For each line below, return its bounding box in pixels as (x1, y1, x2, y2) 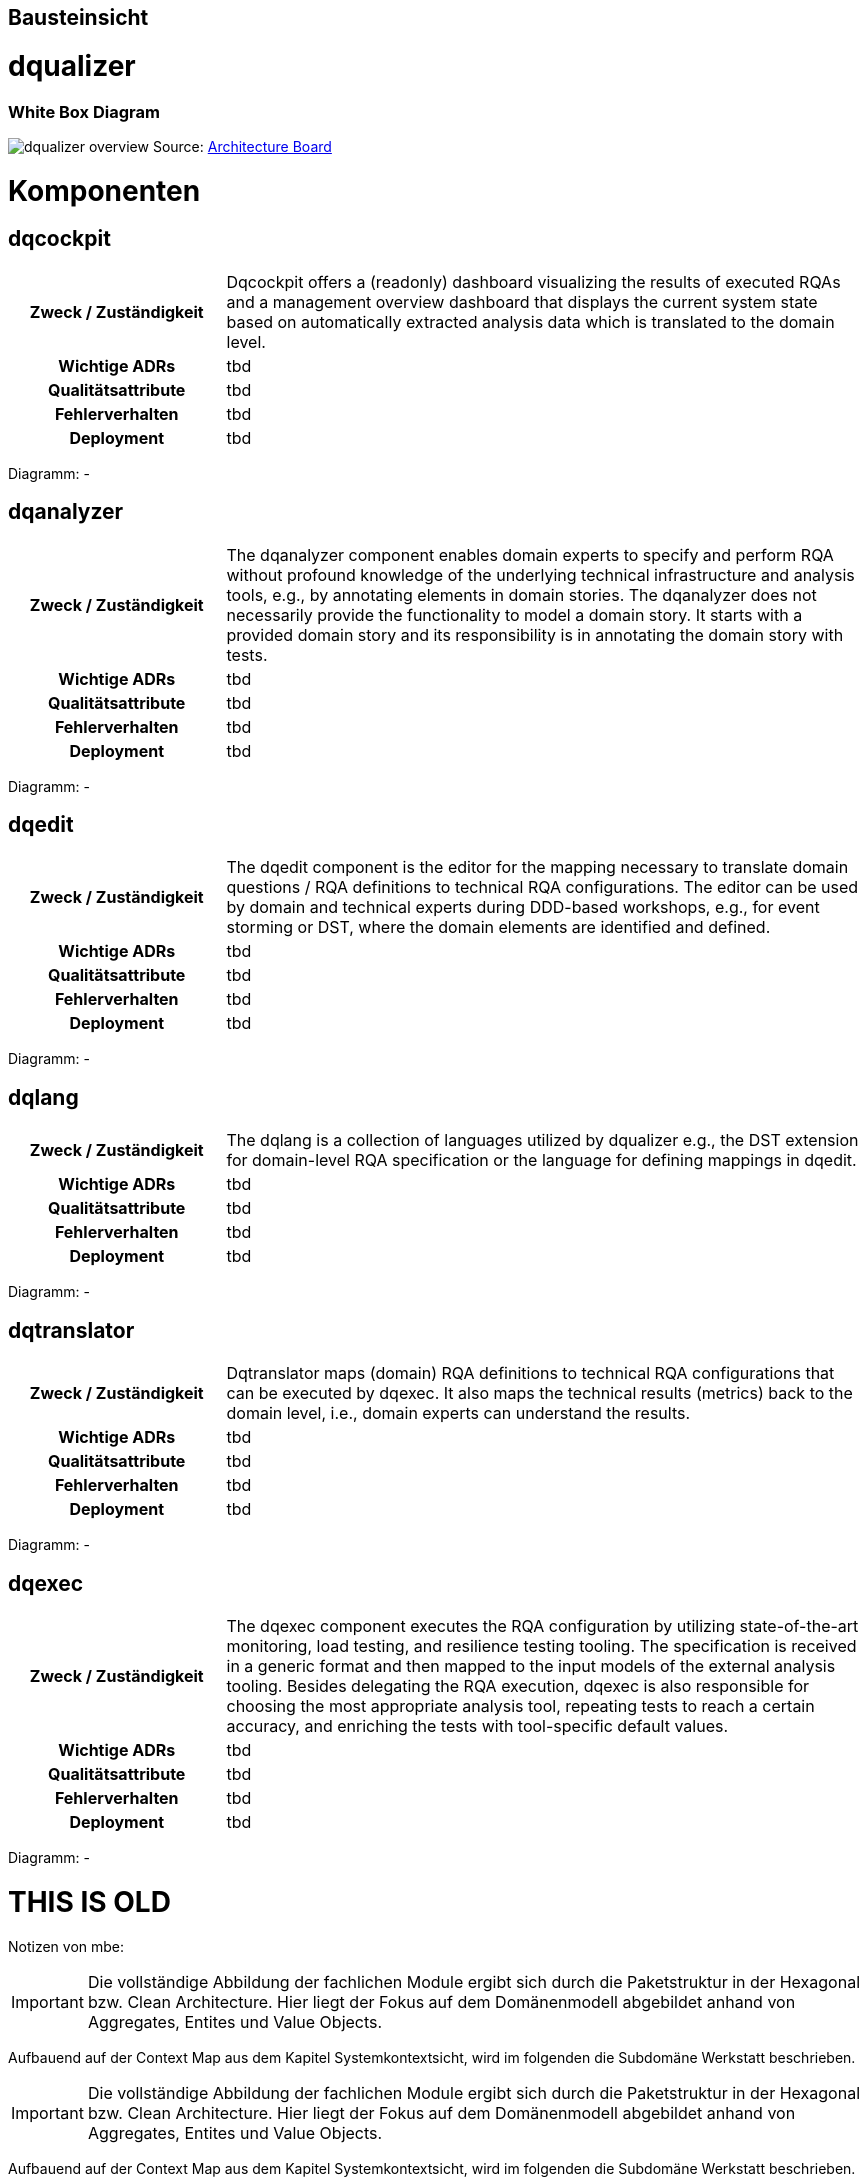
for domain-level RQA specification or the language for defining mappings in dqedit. (226, 1150, 857, 1171)
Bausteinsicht (8, 5, 149, 30)
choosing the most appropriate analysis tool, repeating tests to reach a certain (226, 1696, 815, 1717)
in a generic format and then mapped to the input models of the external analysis (226, 1656, 836, 1677)
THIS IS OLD (8, 1884, 171, 1919)
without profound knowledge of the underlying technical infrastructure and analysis (226, 564, 855, 585)
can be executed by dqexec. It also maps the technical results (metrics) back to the (226, 1383, 853, 1404)
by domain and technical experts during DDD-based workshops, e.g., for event (226, 897, 820, 918)
